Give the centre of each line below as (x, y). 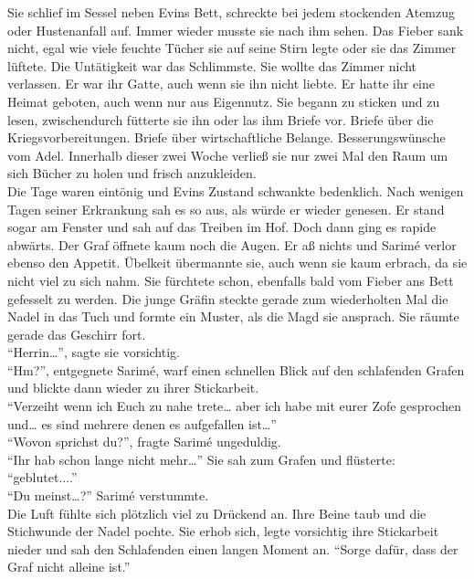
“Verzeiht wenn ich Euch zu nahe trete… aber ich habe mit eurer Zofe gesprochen (235, 406)
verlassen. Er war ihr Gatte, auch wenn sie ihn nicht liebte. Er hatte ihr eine (221, 84)
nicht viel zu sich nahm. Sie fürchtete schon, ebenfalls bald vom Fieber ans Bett (231, 280)
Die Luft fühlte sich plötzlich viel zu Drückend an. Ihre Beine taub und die (217, 513)
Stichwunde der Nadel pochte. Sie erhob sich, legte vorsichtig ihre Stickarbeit (223, 531)
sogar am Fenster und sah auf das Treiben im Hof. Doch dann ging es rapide (222, 227)
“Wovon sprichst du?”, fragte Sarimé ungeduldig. (144, 442)
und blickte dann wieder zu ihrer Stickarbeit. (133, 388)
